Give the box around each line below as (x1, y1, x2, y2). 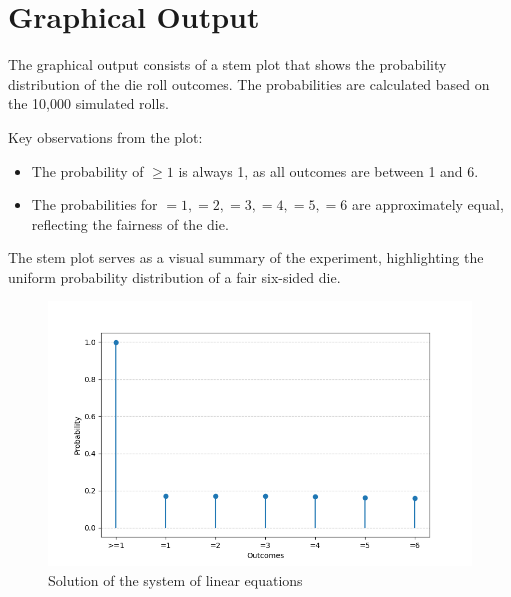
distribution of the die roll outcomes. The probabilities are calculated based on (8, 73, 490, 94)
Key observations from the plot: (8, 126, 203, 147)
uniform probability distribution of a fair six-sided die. (8, 266, 341, 287)
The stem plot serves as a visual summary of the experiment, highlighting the (8, 247, 484, 268)
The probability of (31, 160, 144, 181)
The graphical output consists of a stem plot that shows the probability (8, 54, 447, 75)
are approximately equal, (352, 194, 504, 215)
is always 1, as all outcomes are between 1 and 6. (178, 160, 479, 181)
